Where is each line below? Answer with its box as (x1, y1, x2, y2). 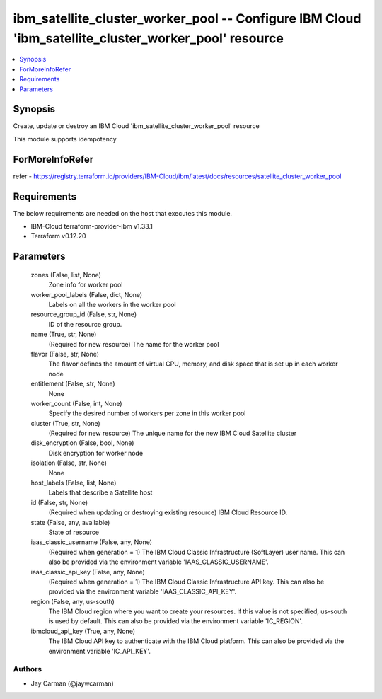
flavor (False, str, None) (30, 349, 99, 358)
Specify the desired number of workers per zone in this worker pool (48, 409, 246, 417)
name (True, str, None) (30, 330, 97, 339)
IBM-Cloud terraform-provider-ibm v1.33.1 (30, 222, 154, 231)
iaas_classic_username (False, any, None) (30, 538, 152, 546)
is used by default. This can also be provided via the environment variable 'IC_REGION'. (48, 617, 303, 625)
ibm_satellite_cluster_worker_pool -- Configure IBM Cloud (13, 11, 361, 26)
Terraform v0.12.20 (30, 232, 86, 241)
